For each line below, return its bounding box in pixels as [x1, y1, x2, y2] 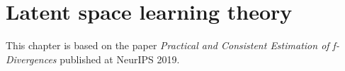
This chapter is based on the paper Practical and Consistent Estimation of [6, 38, 329, 53]
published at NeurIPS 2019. [60, 51, 180, 66]
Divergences [6, 51, 57, 66]
